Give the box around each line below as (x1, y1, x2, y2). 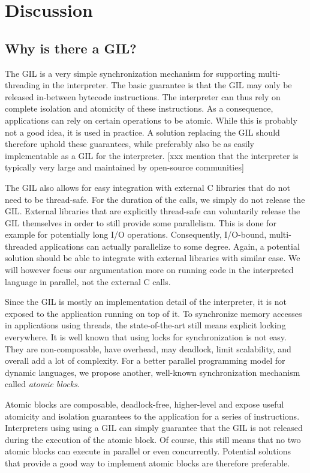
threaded (5, 240, 37, 252)
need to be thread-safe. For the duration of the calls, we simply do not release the (5, 193, 305, 205)
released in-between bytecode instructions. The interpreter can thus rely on (5, 90, 281, 103)
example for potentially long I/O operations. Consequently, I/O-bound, (5, 228, 267, 241)
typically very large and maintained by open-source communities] (5, 161, 244, 173)
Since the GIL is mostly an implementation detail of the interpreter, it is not (5, 295, 287, 308)
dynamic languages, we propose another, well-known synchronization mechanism (5, 366, 300, 378)
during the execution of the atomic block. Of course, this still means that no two (5, 433, 301, 445)
